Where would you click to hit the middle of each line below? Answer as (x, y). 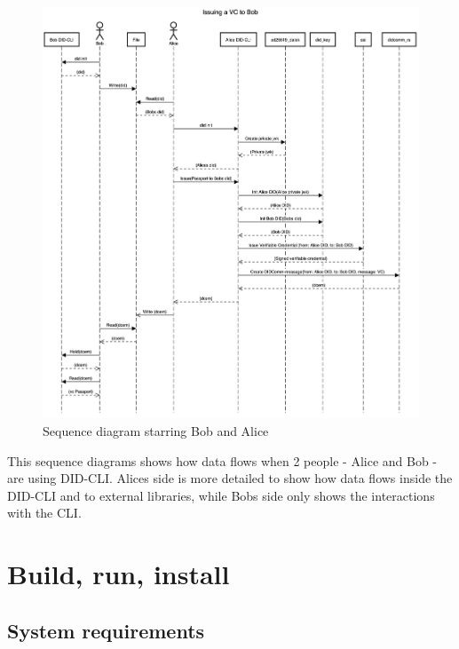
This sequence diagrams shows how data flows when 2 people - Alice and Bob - (222, 460)
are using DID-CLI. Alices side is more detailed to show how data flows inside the (230, 478)
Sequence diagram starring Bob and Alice (156, 430)
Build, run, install (119, 574)
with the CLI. (44, 513)
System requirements (106, 630)
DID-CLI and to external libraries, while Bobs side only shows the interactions (221, 495)
